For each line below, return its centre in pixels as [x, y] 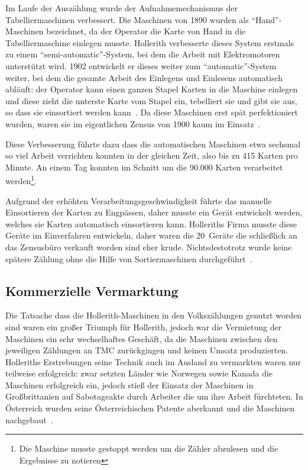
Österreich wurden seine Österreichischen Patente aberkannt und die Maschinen [150, 408]
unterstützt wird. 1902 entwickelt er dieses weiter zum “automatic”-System [141, 65]
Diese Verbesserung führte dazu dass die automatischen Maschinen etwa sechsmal [153, 144]
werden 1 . [21, 180]
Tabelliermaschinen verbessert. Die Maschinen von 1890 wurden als [127, 19]
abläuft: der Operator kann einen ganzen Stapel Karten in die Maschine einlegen [152, 89]
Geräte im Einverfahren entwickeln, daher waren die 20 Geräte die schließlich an [151, 235]
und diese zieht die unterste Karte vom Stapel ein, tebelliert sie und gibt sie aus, [151, 100]
